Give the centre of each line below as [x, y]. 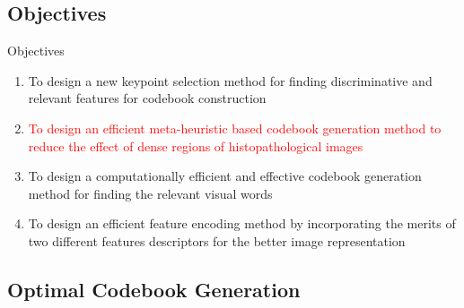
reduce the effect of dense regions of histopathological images [196, 145]
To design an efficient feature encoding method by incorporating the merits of [242, 223]
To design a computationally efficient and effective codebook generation [225, 176]
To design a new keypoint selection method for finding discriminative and [230, 80]
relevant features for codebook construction [147, 98]
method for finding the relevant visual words [150, 193]
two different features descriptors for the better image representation [217, 240]
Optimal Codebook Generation [154, 289]
